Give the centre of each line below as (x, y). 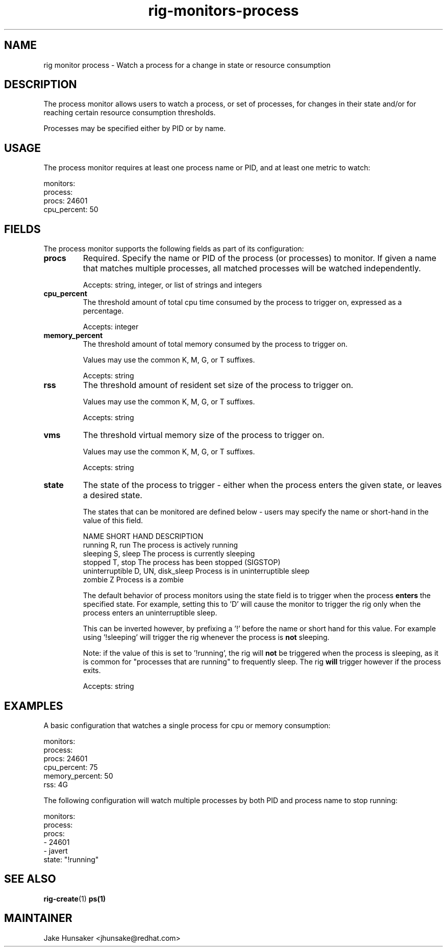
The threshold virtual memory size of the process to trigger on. (204, 435)
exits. (92, 671)
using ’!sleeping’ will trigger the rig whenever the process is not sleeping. (206, 637)
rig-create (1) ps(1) (74, 898)
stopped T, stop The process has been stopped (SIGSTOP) (182, 562)
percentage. (103, 311)
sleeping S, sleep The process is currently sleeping (169, 554)
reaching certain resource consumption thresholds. (130, 113)
